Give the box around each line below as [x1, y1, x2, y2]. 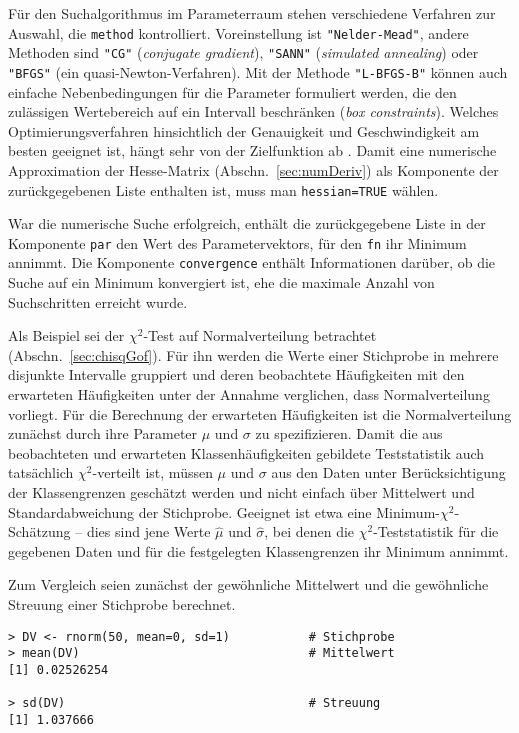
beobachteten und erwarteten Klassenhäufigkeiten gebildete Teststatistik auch [8, 442, 485, 463]
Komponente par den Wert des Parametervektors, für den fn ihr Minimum [8, 232, 467, 253]
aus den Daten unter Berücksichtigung [271, 462, 506, 483]
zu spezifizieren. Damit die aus [255, 423, 443, 444]
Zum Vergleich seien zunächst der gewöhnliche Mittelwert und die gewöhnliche [8, 574, 489, 595]
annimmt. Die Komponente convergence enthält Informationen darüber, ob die [8, 252, 496, 273]
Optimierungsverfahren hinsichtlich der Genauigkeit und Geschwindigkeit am [8, 120, 480, 141]
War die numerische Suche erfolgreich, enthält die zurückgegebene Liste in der [8, 213, 486, 234]
